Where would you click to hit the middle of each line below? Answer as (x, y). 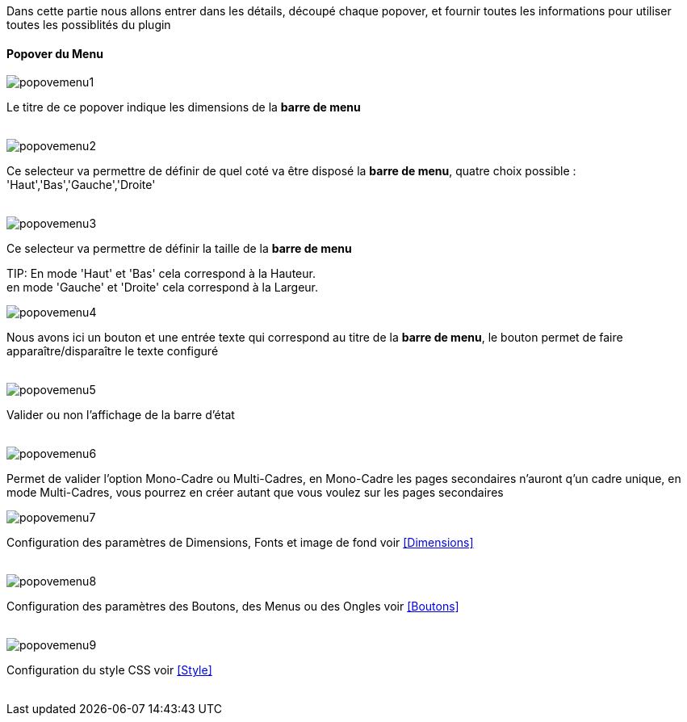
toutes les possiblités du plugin (89, 25)
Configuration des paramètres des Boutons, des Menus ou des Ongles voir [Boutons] (233, 607)
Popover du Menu (55, 53)
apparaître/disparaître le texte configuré (113, 351)
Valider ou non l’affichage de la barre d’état (121, 415)
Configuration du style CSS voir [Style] (109, 670)
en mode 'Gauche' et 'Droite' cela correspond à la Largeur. (163, 288)
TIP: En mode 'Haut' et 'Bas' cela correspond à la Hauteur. (161, 274)
